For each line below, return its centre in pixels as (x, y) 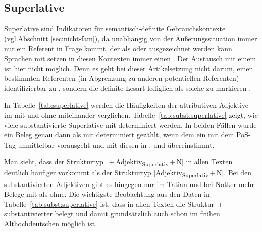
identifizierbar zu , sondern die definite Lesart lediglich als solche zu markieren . (128, 88)
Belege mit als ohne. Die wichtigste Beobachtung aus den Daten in (107, 194)
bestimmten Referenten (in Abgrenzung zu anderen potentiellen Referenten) (122, 78)
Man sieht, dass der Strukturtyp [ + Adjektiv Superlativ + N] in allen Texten (118, 162)
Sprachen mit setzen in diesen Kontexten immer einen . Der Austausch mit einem (130, 58)
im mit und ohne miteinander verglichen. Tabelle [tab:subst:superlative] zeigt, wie (131, 114)
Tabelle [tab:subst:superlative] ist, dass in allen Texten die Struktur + (114, 203)
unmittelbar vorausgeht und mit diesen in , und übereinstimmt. (116, 144)
